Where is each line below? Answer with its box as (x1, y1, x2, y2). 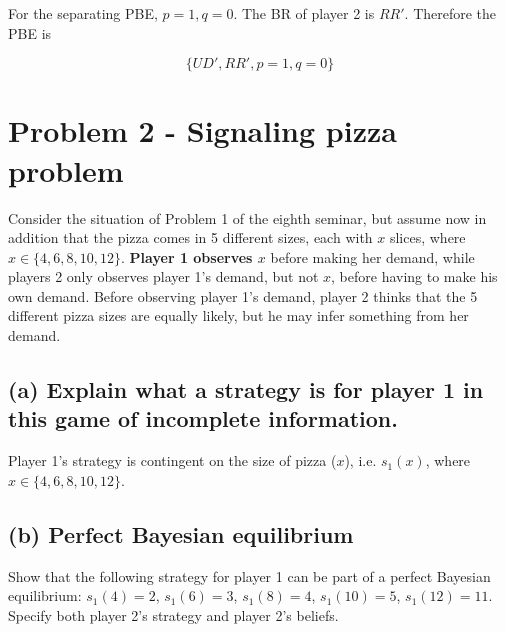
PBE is (8, 22, 52, 43)
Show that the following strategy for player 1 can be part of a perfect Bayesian (8, 565, 491, 586)
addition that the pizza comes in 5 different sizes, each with (8, 227, 373, 248)
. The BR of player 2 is (233, 3, 375, 23)
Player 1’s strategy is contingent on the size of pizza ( (8, 450, 337, 471)
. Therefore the (404, 3, 497, 23)
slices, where (389, 227, 466, 248)
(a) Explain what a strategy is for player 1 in (8, 374, 484, 405)
